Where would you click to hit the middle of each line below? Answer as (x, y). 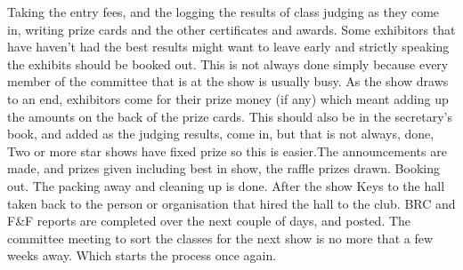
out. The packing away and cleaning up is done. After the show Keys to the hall (226, 185)
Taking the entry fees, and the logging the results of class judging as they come (223, 12)
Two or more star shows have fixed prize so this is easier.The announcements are (227, 151)
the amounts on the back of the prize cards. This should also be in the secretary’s (230, 116)
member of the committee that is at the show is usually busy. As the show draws (228, 81)
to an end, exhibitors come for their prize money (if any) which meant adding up (228, 98)
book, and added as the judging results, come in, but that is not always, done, (221, 134)
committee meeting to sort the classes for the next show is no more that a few (220, 238)
